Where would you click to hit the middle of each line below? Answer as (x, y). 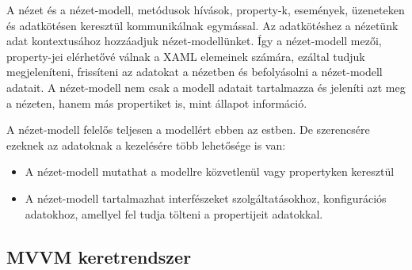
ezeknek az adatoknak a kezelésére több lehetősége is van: (146, 145)
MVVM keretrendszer (99, 256)
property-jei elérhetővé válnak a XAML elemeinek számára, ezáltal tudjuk (186, 56)
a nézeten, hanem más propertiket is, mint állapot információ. (157, 103)
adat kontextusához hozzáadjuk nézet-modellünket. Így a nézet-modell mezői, (194, 41)
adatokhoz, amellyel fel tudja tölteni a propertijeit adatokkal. (174, 213)
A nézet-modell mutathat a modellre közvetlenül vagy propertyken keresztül (210, 171)
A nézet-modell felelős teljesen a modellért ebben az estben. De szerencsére (188, 129)
